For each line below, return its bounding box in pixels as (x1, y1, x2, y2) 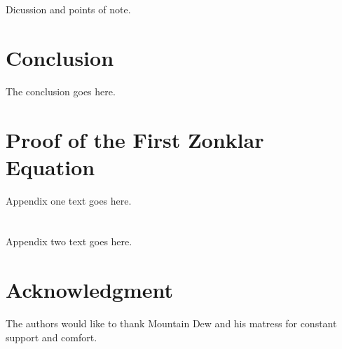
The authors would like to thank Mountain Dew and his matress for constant (6, 316, 337, 331)
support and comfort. (6, 329, 97, 344)
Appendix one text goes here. (6, 193, 132, 207)
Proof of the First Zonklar (6, 125, 264, 153)
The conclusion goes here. (6, 83, 116, 98)
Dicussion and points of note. (6, 2, 131, 16)
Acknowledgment (6, 275, 173, 304)
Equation (6, 152, 95, 181)
